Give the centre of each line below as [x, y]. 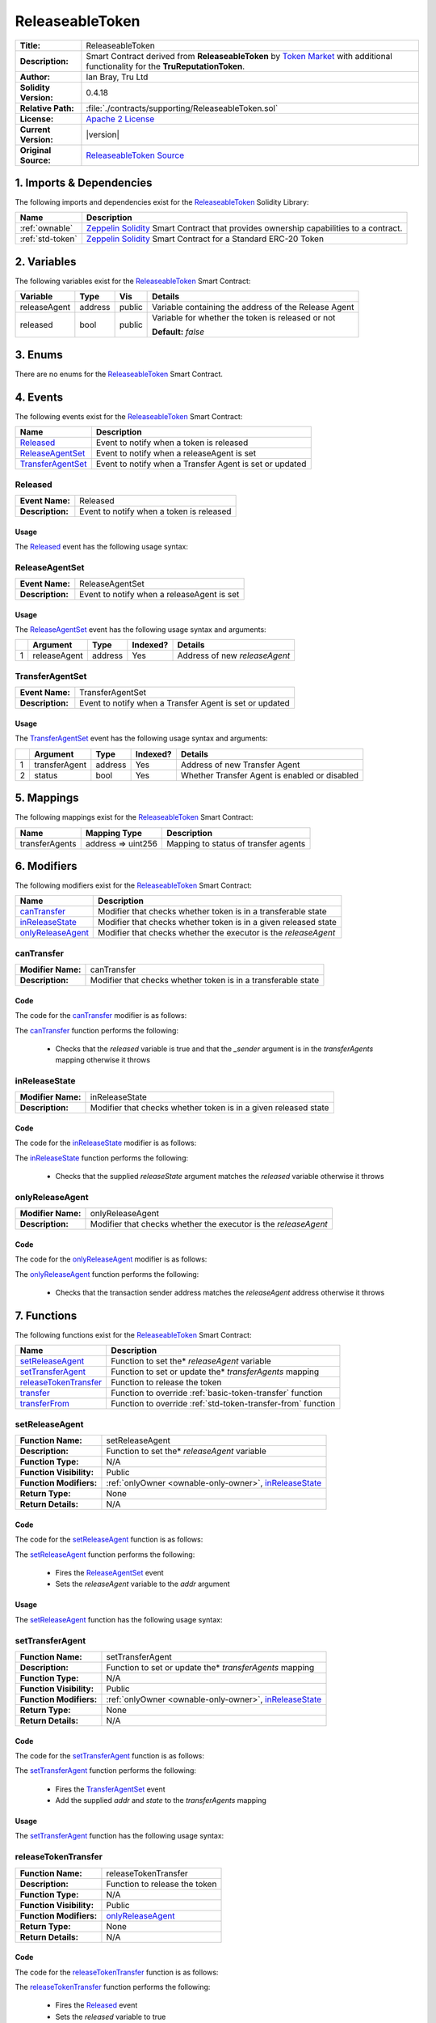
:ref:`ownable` [46, 228]
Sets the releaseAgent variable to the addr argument [143, 1584]
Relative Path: [47, 108]
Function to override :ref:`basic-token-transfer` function [217, 1393]
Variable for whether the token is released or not [244, 318]
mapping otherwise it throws [103, 1060]
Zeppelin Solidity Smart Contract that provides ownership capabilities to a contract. [244, 228]
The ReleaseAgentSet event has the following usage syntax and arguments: [140, 630]
